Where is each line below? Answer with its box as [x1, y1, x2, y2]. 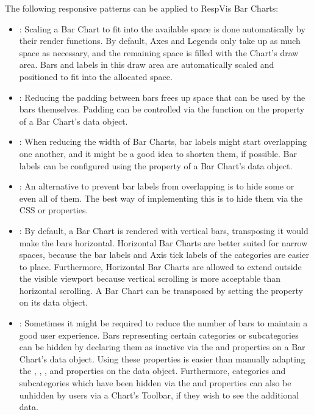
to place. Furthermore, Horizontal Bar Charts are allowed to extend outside [19, 260, 302, 273]
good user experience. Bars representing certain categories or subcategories [19, 328, 299, 341]
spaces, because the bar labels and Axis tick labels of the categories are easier [19, 248, 309, 261]
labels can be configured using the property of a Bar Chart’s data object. [19, 159, 293, 172]
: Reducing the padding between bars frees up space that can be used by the [19, 90, 305, 103]
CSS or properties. [19, 204, 88, 216]
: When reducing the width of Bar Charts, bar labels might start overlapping [19, 135, 307, 148]
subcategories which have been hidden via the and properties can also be [19, 376, 291, 389]
